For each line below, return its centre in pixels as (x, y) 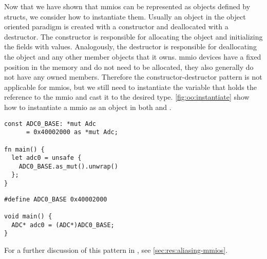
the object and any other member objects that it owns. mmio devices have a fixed (133, 56)
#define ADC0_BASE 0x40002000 (56, 199)
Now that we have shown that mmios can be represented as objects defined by (127, 6)
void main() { (28, 217)
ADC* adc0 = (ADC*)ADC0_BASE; (63, 225)
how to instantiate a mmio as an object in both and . (88, 107)
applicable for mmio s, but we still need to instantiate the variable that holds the (130, 87)
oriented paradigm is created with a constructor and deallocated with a (116, 26)
